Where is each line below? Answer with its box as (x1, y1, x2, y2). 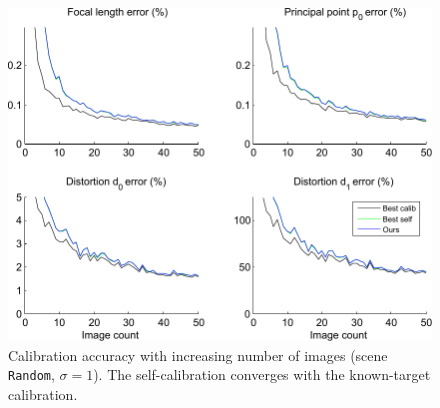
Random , (8, 364, 55, 385)
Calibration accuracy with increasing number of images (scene (8, 344, 388, 365)
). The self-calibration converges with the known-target (93, 364, 431, 385)
